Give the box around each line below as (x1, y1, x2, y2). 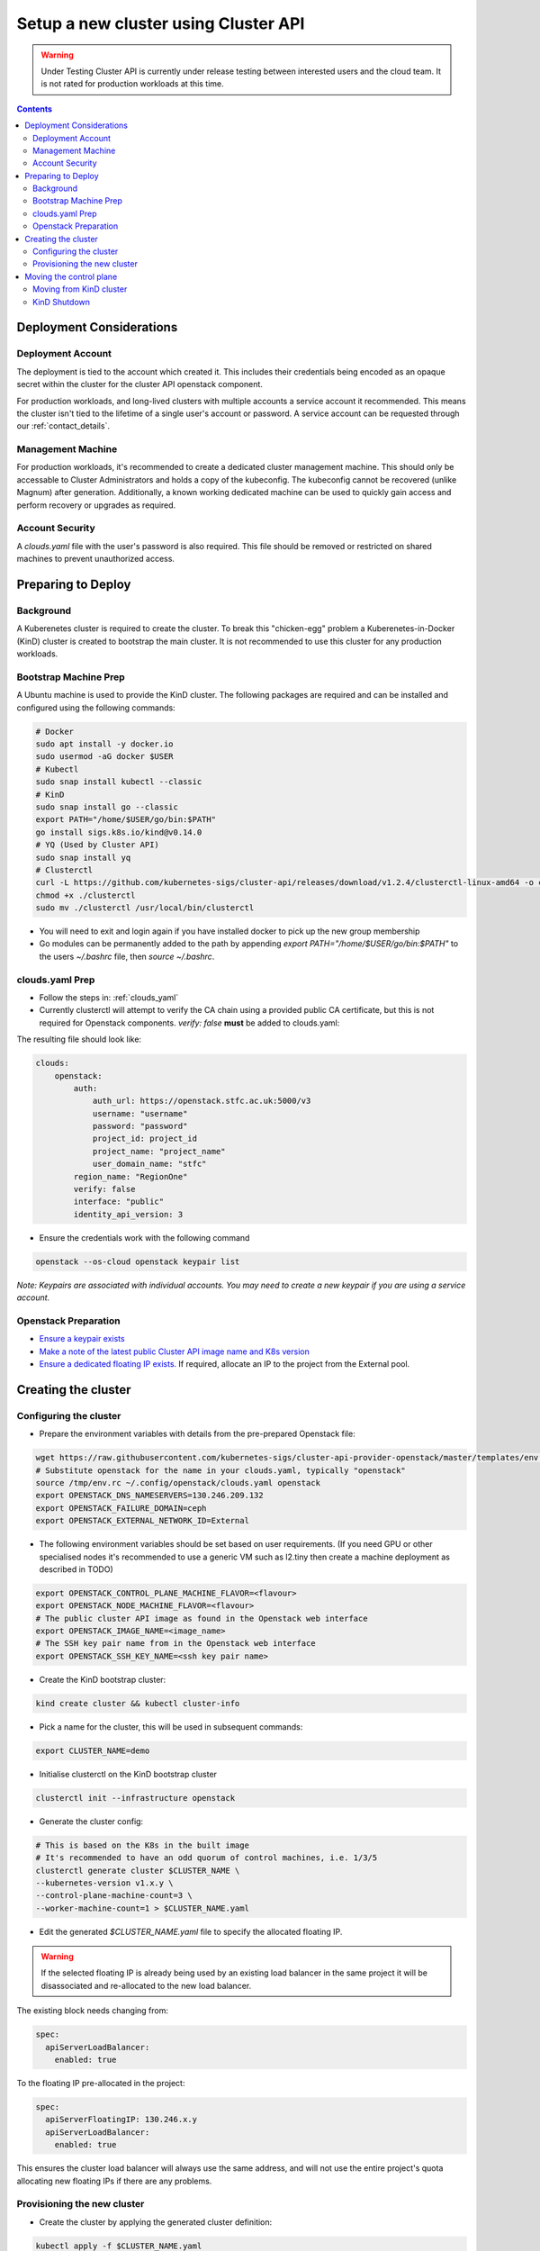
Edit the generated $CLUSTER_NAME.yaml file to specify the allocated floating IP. (39, 1926, 343, 1937)
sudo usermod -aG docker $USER (35, 752, 175, 762)
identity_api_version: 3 (73, 1209, 184, 1219)
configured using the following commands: (16, 702, 175, 713)
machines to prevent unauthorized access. (16, 554, 175, 565)
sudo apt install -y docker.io (35, 738, 175, 749)
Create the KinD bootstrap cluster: (39, 1674, 166, 1685)
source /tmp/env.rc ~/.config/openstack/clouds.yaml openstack (35, 1478, 321, 1487)
